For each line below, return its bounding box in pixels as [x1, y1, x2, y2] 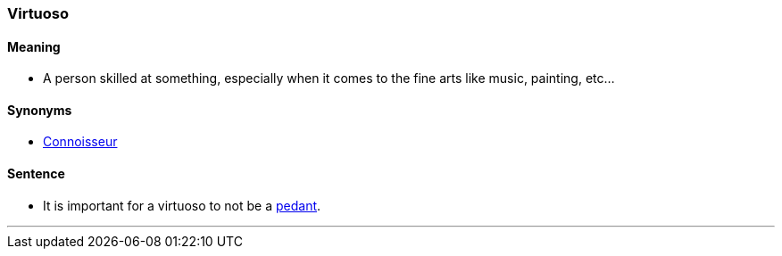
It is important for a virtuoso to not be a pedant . [43, 197, 321, 213]
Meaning [7, 38, 61, 54]
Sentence [7, 166, 65, 182]
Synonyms [7, 102, 72, 118]
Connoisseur [43, 134, 118, 150]
